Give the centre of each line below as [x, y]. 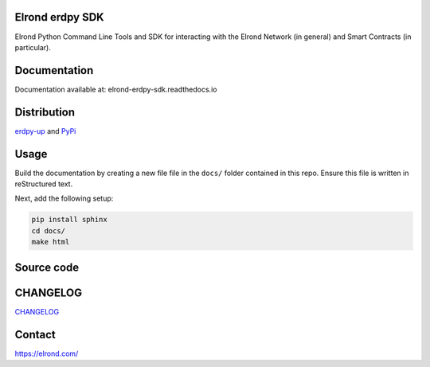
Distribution [45, 112]
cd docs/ [49, 230]
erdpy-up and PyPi [45, 131]
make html [51, 242]
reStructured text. [44, 184]
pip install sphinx [69, 220]
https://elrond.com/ [47, 353]
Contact [35, 334]
